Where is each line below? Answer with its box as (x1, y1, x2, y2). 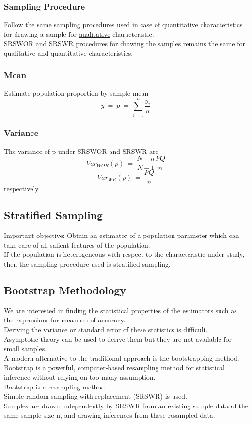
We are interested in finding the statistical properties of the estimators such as (4, 305, 237, 315)
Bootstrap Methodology (4, 283, 126, 298)
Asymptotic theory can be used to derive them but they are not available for (4, 334, 232, 344)
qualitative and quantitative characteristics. (4, 48, 133, 58)
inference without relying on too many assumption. (4, 372, 156, 382)
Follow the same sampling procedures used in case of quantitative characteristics (4, 19, 243, 30)
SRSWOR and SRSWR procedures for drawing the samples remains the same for (4, 38, 246, 49)
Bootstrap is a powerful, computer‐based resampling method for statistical (4, 362, 225, 372)
